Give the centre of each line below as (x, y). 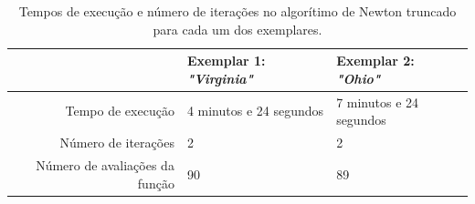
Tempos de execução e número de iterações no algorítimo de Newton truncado (237, 11)
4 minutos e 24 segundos (255, 111)
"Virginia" (220, 78)
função (156, 183)
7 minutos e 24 (378, 102)
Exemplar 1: (226, 61)
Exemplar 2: (375, 61)
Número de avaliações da (105, 164)
